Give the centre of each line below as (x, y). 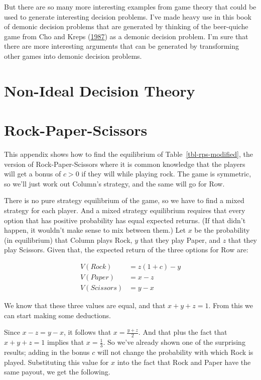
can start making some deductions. (57, 315)
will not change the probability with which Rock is (175, 352)
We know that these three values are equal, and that (85, 305)
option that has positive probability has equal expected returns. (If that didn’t (125, 220)
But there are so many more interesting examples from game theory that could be (130, 7)
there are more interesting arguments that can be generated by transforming (121, 46)
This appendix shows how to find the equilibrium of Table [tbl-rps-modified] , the (128, 154)
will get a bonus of (33, 174)
